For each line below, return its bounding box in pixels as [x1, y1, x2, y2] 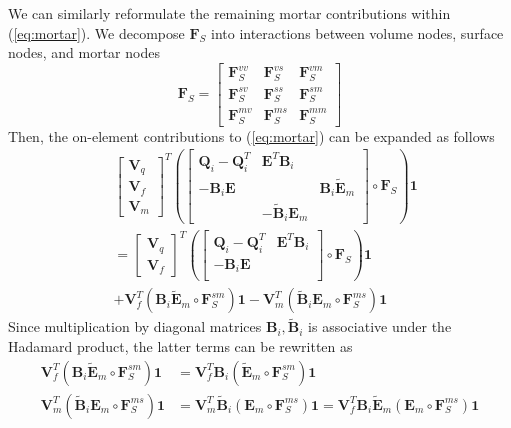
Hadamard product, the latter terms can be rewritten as [8, 336, 353, 356]
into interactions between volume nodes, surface [210, 22, 504, 43]
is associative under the [308, 316, 452, 337]
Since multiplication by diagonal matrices [8, 316, 262, 337]
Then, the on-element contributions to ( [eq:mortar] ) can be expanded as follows [8, 125, 495, 146]
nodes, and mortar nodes [8, 42, 160, 63]
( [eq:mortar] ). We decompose [8, 22, 185, 43]
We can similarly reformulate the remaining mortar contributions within [8, 3, 451, 23]
